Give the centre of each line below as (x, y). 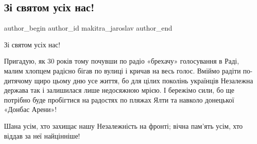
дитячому (18, 80)
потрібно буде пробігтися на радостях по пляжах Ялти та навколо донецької (119, 99)
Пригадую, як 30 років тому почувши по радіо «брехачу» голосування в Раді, (122, 61)
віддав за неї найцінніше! (42, 135)
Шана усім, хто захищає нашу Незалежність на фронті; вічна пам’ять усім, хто (124, 126)
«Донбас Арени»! (31, 109)
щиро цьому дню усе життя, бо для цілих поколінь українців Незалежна (144, 80)
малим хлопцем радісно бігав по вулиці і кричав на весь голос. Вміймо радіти (123, 70)
